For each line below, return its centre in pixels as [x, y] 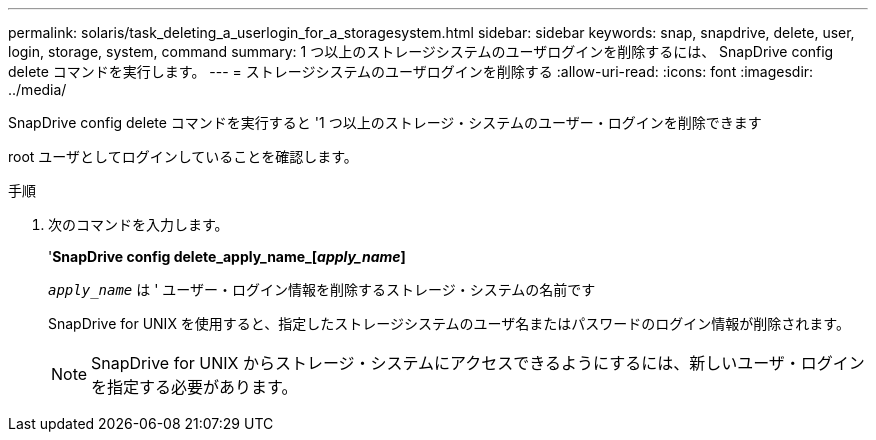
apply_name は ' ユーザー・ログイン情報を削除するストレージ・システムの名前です [322, 289]
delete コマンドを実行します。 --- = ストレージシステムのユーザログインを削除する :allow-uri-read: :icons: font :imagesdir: [411, 71]
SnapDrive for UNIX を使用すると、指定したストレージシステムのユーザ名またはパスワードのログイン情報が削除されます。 [449, 323]
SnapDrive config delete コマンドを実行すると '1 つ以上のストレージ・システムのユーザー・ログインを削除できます [385, 122]
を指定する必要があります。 [194, 387]
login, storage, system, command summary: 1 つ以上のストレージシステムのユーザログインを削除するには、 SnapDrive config [421, 51]
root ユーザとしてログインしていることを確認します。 [183, 156]
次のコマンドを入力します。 [138, 224]
